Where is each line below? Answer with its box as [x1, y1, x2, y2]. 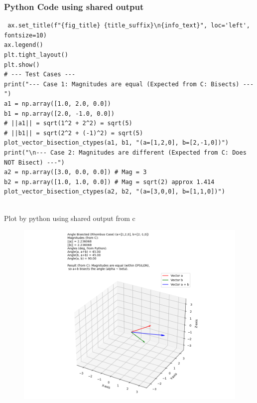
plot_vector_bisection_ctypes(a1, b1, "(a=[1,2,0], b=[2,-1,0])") [4, 139, 229, 147]
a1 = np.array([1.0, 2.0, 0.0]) [4, 100, 111, 107]
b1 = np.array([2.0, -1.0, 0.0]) [4, 110, 115, 117]
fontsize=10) [4, 31, 47, 39]
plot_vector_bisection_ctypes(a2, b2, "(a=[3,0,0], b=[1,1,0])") [4, 188, 225, 196]
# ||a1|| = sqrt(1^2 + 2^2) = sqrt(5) [4, 120, 132, 127]
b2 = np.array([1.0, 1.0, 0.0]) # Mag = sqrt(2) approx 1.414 [4, 178, 215, 186]
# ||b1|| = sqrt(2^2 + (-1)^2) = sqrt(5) [4, 129, 143, 137]
